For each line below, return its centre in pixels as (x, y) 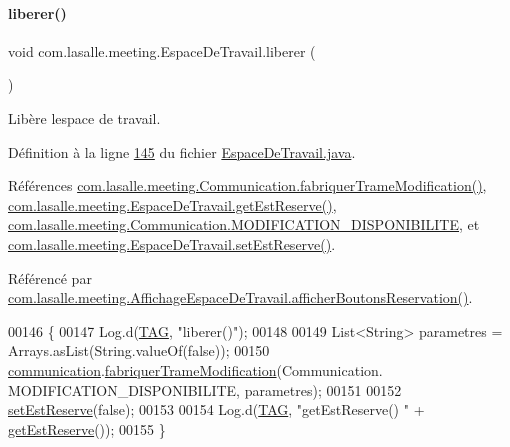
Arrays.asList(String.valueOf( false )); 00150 (139, 350)
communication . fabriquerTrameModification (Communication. (195, 369)
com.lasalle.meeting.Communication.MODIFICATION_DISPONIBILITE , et (244, 224)
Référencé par (50, 277)
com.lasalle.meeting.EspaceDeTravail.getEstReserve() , (172, 204)
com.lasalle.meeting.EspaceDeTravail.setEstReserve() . (172, 243)
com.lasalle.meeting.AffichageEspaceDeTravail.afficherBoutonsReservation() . (240, 297)
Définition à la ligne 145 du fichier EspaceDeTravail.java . (182, 151)
